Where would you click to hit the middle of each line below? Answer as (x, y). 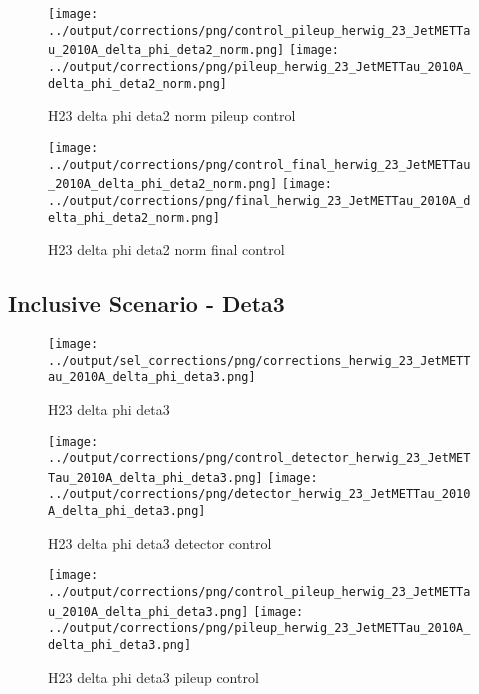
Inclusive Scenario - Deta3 (146, 303)
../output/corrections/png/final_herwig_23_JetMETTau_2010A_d (259, 200)
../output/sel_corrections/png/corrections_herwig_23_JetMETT (259, 360)
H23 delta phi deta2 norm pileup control (172, 115)
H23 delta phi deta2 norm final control (166, 249)
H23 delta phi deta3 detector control (160, 542)
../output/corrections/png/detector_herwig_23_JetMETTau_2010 (259, 494)
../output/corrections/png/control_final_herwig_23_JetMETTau (259, 164)
